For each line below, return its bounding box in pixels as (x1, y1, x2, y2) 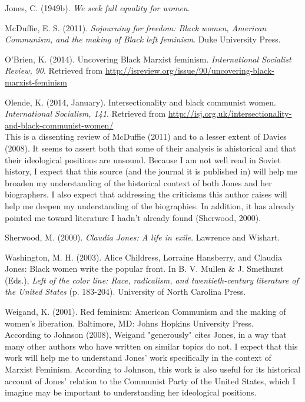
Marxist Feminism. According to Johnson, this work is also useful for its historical (5, 363, 301, 375)
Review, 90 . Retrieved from (5, 64, 103, 77)
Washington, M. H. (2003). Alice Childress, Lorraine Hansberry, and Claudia (5, 251, 282, 263)
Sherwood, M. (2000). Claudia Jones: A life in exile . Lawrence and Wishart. (5, 231, 280, 243)
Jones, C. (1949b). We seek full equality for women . (5, 2, 190, 14)
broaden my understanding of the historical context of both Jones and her (5, 176, 272, 189)
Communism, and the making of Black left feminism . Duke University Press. (5, 33, 281, 45)
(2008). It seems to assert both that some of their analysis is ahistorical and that (5, 141, 296, 154)
